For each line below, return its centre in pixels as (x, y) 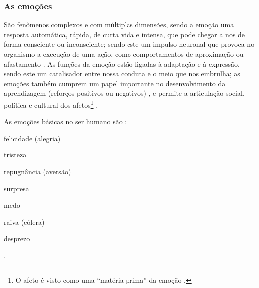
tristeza (15, 155)
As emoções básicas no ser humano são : (65, 121)
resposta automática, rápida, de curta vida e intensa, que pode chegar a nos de (125, 34)
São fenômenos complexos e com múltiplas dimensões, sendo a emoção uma (119, 25)
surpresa (17, 188)
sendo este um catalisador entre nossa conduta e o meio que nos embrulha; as (122, 73)
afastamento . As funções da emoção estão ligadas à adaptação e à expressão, (122, 64)
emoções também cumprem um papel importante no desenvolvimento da (115, 83)
